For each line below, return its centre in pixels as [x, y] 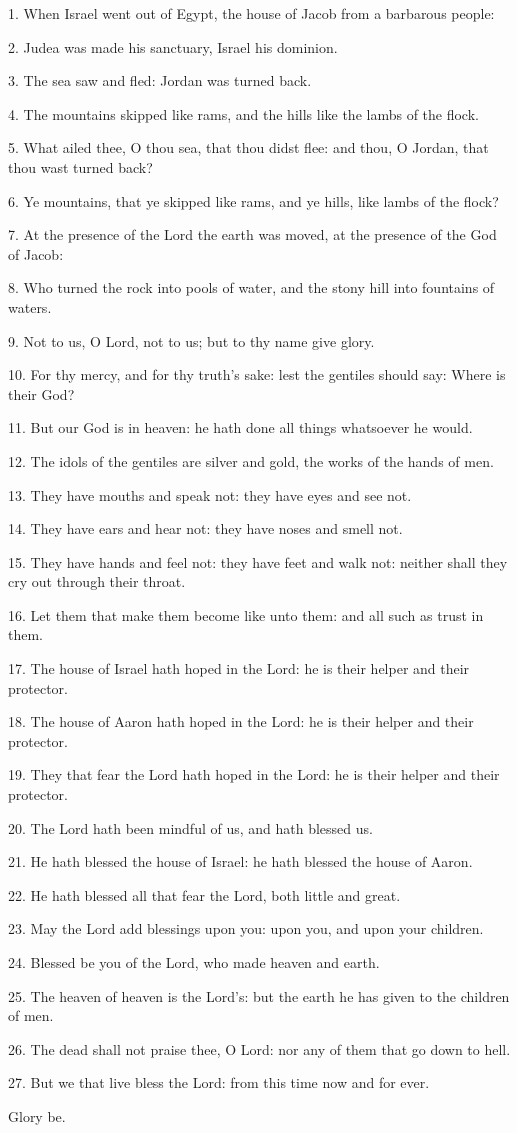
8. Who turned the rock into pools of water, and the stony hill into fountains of [251, 287]
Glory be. [37, 1115]
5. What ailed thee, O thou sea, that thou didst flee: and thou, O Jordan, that [248, 147]
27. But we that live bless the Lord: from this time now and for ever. [219, 1082]
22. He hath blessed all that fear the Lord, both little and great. [204, 894]
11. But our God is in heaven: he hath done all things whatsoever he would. [240, 427]
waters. [30, 306]
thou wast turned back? [80, 166]
